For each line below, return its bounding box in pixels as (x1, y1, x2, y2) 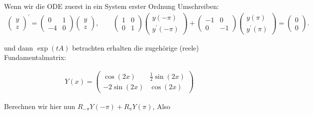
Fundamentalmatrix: (4, 52, 66, 62)
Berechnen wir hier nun (4, 101, 76, 111)
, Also (152, 101, 171, 111)
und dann (4, 42, 33, 53)
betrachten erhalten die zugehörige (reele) (72, 42, 199, 53)
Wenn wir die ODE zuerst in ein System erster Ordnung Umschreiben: (4, 1, 219, 11)
